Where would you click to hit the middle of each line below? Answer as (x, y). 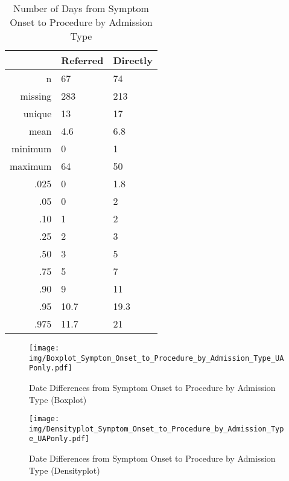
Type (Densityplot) (65, 470)
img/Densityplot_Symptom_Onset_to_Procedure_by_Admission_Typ (157, 429)
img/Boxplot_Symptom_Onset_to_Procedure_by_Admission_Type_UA (157, 358)
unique (37, 113)
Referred (82, 60)
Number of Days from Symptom (81, 8)
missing (36, 96)
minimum (32, 148)
